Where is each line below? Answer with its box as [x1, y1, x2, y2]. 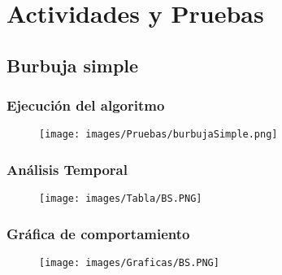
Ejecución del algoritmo [7, 95, 165, 116]
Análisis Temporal [7, 159, 128, 179]
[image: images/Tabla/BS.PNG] [39, 193, 202, 205]
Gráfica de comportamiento [7, 223, 190, 243]
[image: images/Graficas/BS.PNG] [39, 257, 219, 269]
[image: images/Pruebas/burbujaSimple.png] [39, 129, 278, 141]
